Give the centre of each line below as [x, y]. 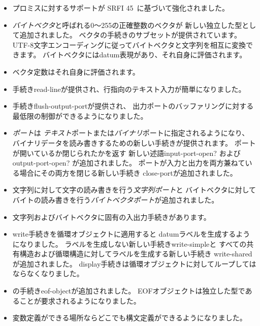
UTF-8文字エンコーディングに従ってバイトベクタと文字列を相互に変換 [129, 44]
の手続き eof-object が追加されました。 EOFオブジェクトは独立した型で [129, 291]
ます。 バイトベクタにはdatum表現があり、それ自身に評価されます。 [133, 55]
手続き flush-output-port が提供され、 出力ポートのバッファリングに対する [133, 106]
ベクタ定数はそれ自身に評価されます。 [76, 71]
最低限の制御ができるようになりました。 [80, 116]
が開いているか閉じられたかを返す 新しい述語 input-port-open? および [126, 153]
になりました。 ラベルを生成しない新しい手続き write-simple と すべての [129, 243]
